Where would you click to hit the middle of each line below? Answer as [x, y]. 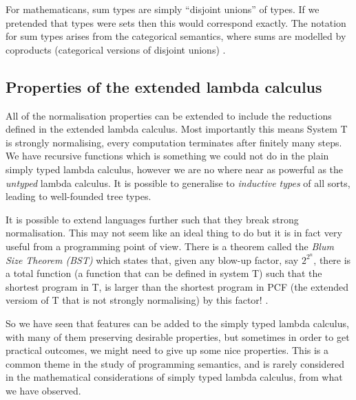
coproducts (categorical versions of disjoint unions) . [116, 49]
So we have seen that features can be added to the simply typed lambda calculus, [177, 323]
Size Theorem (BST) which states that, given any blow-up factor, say [152, 259]
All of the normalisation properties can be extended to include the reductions [169, 115]
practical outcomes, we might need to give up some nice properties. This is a [167, 350]
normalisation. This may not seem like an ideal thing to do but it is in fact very [174, 233]
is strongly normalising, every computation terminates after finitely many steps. [174, 142]
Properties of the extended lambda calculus [164, 86]
